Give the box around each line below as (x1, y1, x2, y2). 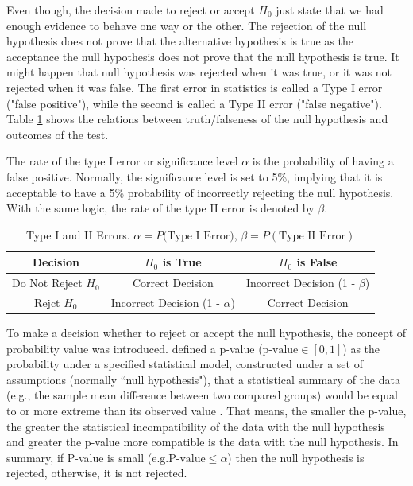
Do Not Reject (12, 274, 83, 291)
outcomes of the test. (6, 126, 109, 142)
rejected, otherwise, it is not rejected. (6, 465, 187, 481)
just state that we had (276, 2, 384, 17)
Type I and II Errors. (25, 226, 130, 243)
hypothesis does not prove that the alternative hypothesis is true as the (6, 33, 353, 49)
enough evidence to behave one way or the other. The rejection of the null (6, 17, 367, 33)
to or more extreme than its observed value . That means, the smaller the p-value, (6, 402, 407, 419)
